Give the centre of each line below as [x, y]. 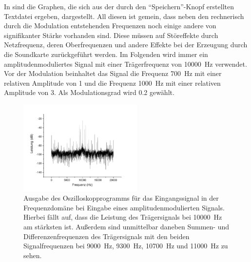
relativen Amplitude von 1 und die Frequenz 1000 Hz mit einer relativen [112, 83]
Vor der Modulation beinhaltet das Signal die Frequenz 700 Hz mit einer [113, 73]
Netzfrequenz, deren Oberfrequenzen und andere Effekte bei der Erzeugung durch [126, 45]
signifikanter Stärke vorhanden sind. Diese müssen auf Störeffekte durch [111, 35]
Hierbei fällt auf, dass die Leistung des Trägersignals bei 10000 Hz [123, 217]
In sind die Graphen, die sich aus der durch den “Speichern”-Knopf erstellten [119, 6]
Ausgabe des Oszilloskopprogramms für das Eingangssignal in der [121, 198]
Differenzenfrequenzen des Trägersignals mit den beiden [106, 236]
